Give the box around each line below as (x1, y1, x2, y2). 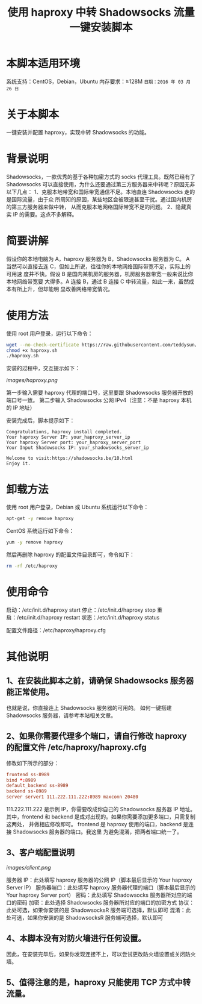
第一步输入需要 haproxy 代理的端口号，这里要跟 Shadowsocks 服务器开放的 (6, 389, 194, 397)
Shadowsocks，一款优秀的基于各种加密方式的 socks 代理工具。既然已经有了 (6, 173, 195, 180)
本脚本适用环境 (6, 57, 81, 71)
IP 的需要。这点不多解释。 (13, 210, 78, 218)
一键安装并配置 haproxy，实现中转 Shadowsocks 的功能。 (6, 128, 150, 136)
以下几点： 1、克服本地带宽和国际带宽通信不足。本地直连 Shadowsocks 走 (6, 188, 190, 195)
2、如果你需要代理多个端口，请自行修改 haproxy (6, 731, 188, 741)
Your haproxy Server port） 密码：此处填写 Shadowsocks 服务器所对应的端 (6, 891, 192, 899)
